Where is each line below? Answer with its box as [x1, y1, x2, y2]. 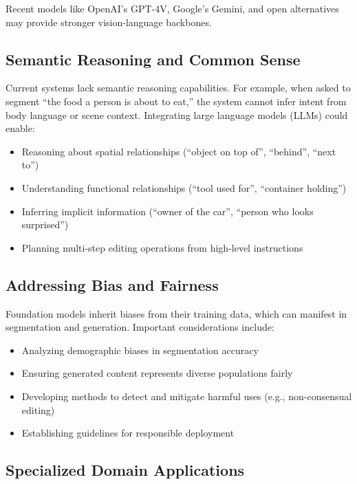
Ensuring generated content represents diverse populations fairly [21, 366, 293, 380]
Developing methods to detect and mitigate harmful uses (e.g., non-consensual [21, 388, 352, 403]
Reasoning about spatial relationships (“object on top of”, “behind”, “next [21, 144, 336, 158]
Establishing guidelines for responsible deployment [21, 426, 235, 440]
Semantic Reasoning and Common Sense [6, 48, 301, 69]
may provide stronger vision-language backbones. [6, 14, 212, 29]
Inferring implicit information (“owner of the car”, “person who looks [21, 203, 314, 218]
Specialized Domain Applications [6, 459, 245, 481]
